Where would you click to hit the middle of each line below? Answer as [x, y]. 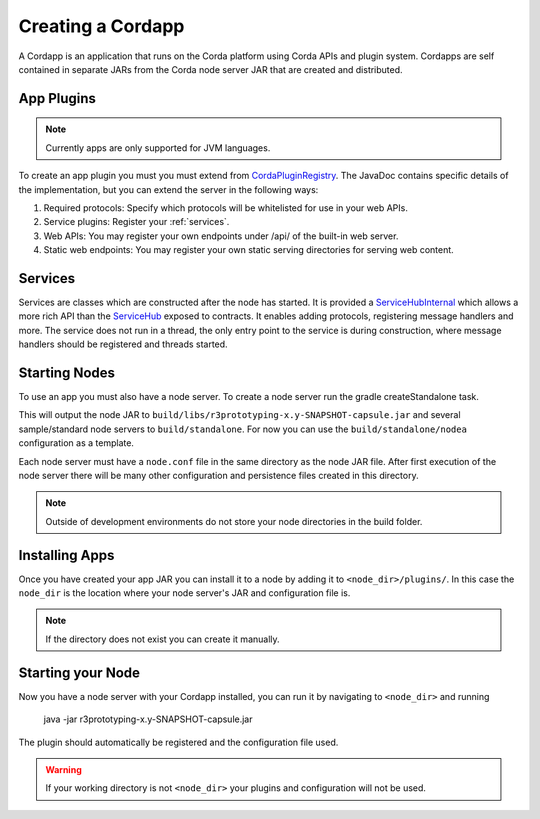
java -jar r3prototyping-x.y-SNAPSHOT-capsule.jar [148, 719]
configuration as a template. [76, 443]
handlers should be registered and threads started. [123, 344]
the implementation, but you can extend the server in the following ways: [168, 189]
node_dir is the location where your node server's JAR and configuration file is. [184, 593]
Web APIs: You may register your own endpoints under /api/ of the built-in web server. [221, 236]
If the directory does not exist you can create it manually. [162, 639]
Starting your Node [79, 672]
